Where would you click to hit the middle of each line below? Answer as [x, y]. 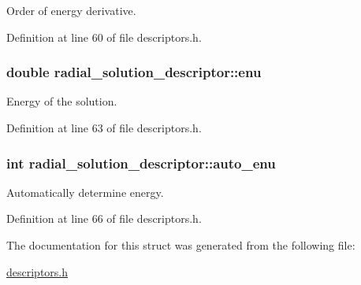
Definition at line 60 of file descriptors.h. [104, 37]
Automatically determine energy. [85, 192]
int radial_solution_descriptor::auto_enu [141, 163]
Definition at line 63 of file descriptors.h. [104, 128]
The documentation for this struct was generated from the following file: [181, 245]
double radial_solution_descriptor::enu [134, 72]
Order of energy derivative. [71, 10]
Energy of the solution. [62, 101]
